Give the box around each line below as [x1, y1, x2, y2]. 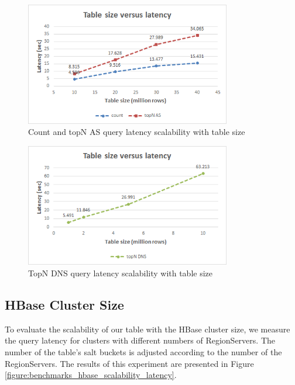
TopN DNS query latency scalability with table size [28, 267, 212, 279]
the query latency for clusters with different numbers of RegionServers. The [5, 334, 275, 346]
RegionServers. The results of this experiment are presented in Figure [5, 357, 254, 369]
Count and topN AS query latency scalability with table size [28, 126, 245, 138]
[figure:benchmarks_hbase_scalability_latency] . [5, 369, 177, 381]
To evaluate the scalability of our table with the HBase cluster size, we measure [5, 322, 290, 335]
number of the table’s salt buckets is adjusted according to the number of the [5, 346, 282, 358]
